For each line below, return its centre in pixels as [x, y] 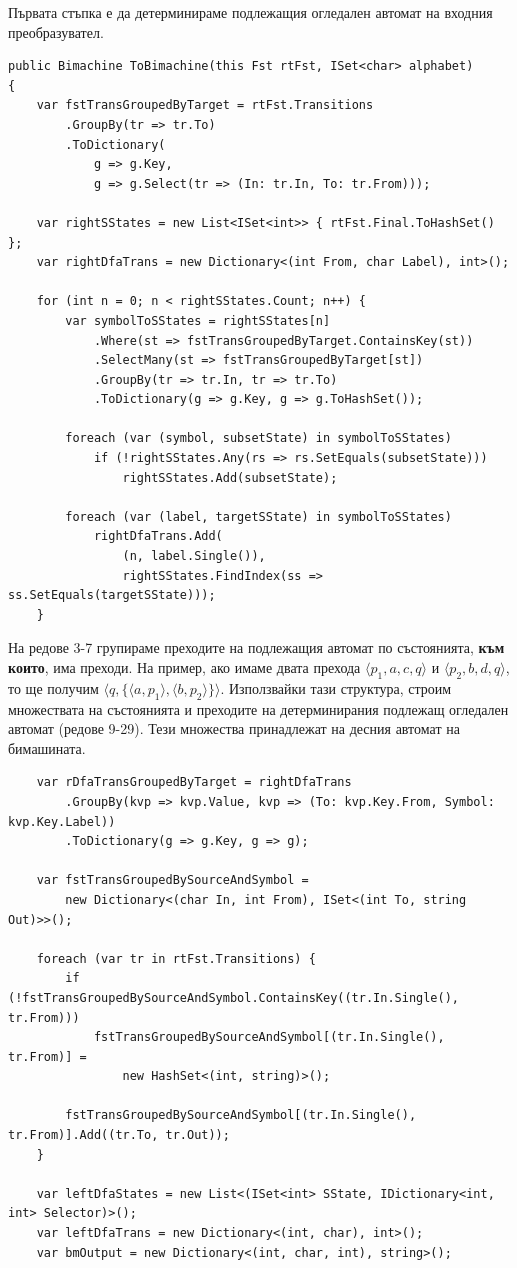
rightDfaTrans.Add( [158, 536]
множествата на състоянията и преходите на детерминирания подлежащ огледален [258, 708]
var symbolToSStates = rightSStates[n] [198, 320]
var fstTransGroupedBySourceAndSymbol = [172, 880]
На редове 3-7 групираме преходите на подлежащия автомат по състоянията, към [256, 647]
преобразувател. [56, 31]
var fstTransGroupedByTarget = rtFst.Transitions [205, 105]
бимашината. [47, 747]
